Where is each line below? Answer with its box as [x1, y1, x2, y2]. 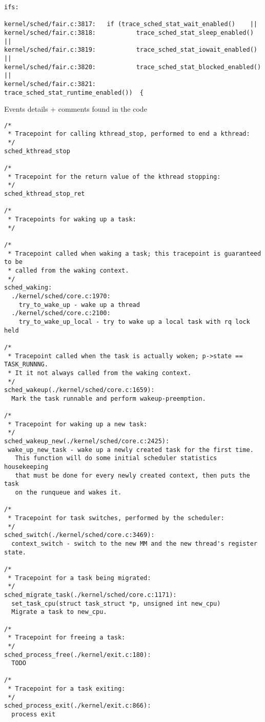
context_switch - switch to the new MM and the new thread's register [11, 540, 257, 547]
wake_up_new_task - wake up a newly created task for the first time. [8, 446, 254, 453]
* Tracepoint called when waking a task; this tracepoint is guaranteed [8, 250, 261, 257]
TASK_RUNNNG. [4, 361, 48, 368]
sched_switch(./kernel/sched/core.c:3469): [4, 531, 155, 539]
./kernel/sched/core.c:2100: [11, 310, 111, 317]
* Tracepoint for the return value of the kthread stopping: [8, 173, 221, 180]
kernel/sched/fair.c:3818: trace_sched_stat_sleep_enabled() [4, 29, 254, 36]
